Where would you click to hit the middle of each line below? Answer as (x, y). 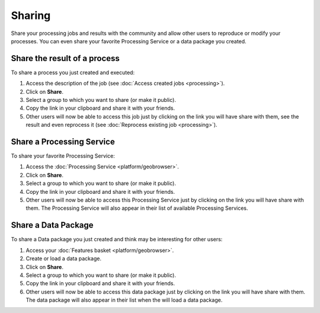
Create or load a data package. (64, 258)
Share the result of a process (65, 58)
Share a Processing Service (63, 142)
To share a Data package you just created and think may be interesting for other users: (117, 239)
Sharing (31, 15)
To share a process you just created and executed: (73, 72)
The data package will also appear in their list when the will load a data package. (124, 300)
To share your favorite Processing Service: (63, 156)
